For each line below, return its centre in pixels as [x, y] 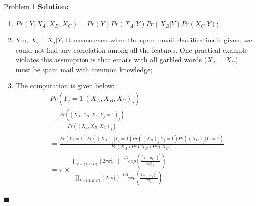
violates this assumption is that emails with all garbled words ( [111, 60]
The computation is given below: [65, 86]
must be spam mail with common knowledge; [84, 69]
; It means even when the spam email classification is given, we [157, 40]
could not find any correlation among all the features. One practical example [132, 50]
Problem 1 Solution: [36, 6]
